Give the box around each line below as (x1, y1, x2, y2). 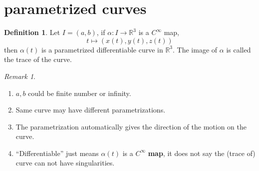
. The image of (173, 44, 218, 54)
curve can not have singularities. (15, 157, 115, 168)
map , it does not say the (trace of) (148, 147, 256, 158)
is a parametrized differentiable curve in (41, 44, 163, 54)
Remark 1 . (4, 70, 35, 81)
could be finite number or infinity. (28, 87, 131, 98)
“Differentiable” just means (15, 147, 99, 158)
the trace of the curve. (4, 54, 72, 64)
